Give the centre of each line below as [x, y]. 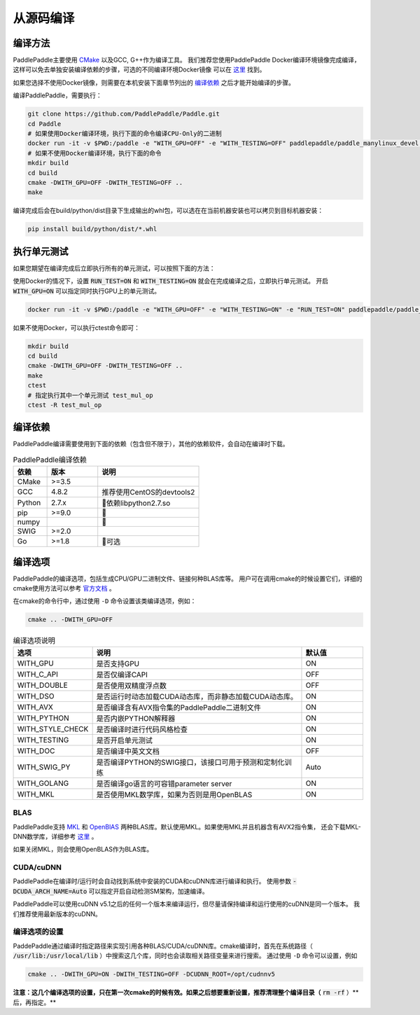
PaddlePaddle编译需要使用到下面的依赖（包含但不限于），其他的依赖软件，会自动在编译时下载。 [151, 444]
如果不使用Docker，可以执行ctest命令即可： [76, 327]
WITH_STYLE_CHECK [53, 729]
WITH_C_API [38, 674]
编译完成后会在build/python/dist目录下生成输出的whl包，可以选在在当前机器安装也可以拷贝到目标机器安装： [168, 211]
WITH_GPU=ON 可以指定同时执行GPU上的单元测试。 [87, 291]
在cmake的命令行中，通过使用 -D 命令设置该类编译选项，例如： [105, 601]
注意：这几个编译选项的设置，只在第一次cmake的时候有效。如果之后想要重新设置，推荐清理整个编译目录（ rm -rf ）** [186, 993]
